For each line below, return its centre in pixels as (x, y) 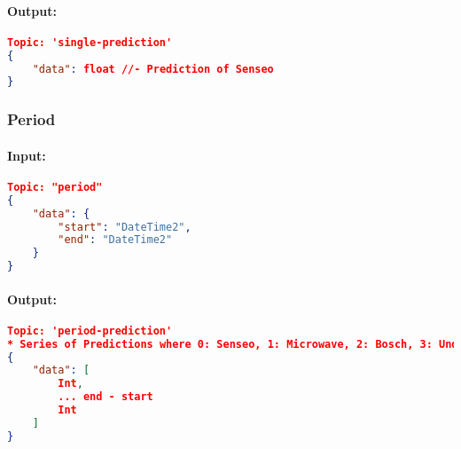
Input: (27, 155)
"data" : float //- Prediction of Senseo (153, 69)
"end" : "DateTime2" (115, 240)
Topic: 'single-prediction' (90, 42)
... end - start (105, 397)
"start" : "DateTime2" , (125, 227)
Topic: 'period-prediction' (90, 331)
